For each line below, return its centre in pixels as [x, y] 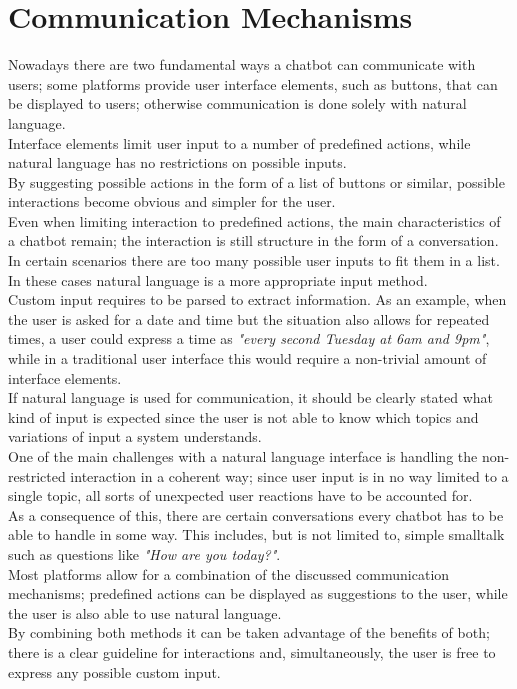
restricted [37, 475]
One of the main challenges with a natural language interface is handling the [243, 456]
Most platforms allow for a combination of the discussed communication [229, 573]
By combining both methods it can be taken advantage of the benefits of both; [249, 632]
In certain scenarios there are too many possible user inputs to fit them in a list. [254, 260]
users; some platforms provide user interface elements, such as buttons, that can [253, 83]
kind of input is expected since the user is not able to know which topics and [243, 416]
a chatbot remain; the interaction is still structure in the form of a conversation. [253, 240]
